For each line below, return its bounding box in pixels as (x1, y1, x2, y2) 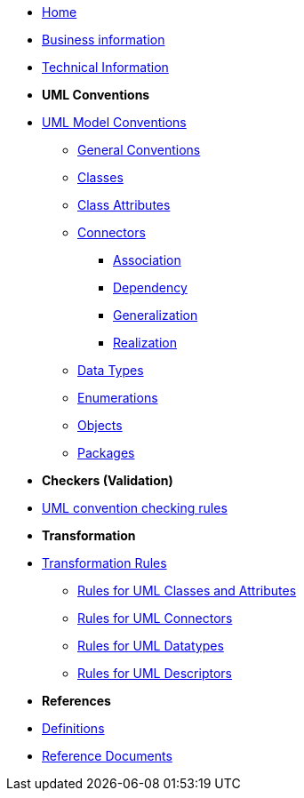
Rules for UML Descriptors (77, 666, 232, 681)
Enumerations (77, 390, 158, 405)
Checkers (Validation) (42, 473, 173, 488)
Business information (42, 32, 165, 47)
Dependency (113, 280, 188, 295)
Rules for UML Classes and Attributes (77, 583, 297, 598)
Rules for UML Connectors (77, 610, 233, 626)
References (42, 693, 111, 708)
